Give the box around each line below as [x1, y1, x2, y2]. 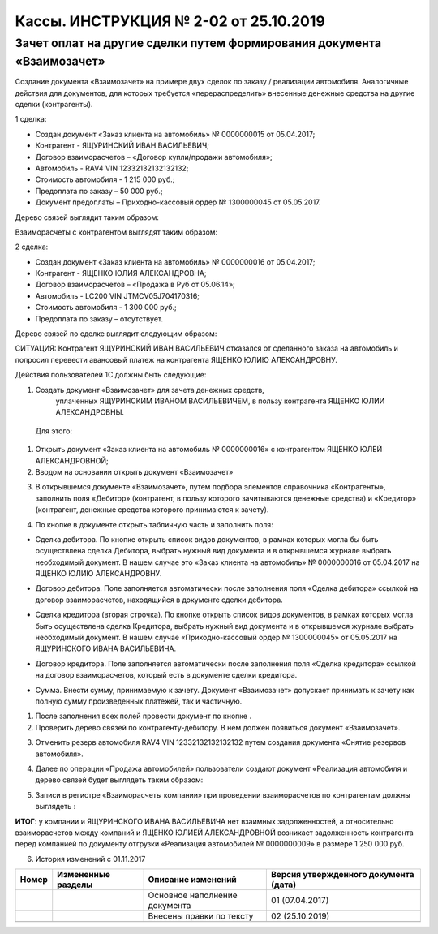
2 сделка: [15, 242, 49, 252]
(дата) [270, 879, 296, 890]
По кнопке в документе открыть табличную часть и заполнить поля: [35, 519, 273, 529]
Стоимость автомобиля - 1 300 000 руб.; [35, 303, 178, 312]
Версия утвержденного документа [270, 869, 414, 880]
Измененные [57, 869, 111, 880]
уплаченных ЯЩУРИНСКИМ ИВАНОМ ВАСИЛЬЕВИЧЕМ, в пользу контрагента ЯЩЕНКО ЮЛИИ [55, 396, 385, 406]
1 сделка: [15, 114, 47, 124]
